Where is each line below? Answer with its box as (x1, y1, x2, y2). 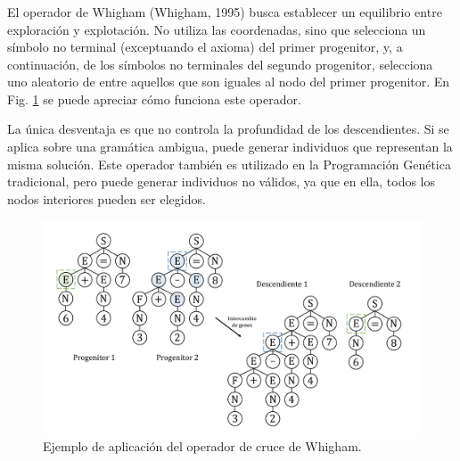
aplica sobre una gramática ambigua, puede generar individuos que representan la (7, 137, 453, 156)
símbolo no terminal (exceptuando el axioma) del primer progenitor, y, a (7, 37, 403, 56)
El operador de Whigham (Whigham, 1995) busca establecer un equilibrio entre (7, 2, 442, 21)
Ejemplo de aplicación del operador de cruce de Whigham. (43, 436, 362, 455)
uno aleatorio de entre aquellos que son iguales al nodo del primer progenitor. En (7, 72, 450, 91)
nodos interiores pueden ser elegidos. (7, 189, 206, 208)
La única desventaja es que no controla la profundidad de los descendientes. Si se (7, 119, 449, 138)
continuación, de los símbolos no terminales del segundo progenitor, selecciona (7, 54, 433, 73)
